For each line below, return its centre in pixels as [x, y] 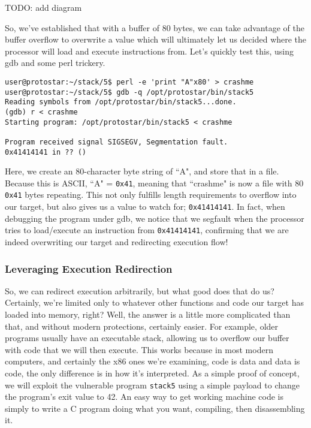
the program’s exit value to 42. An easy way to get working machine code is [144, 397]
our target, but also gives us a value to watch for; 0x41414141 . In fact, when [145, 207]
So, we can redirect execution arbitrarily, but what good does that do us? [140, 290]
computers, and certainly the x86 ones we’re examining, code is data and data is [153, 361]
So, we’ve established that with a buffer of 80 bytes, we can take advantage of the [155, 27]
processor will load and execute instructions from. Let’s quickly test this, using [150, 51]
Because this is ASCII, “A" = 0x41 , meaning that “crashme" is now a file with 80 [154, 183]
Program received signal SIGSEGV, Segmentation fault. [117, 142]
